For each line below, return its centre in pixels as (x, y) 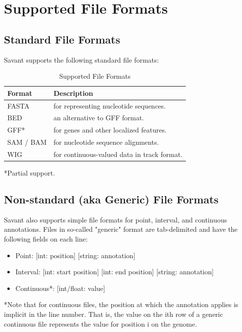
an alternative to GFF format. (99, 118)
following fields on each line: (46, 239)
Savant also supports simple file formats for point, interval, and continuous (116, 219)
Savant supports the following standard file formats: (81, 59)
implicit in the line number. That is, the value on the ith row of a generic (113, 314)
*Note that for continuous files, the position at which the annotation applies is (121, 304)
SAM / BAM (27, 142)
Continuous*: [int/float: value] (60, 288)
